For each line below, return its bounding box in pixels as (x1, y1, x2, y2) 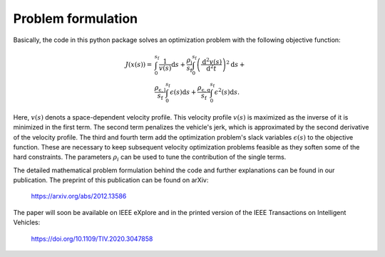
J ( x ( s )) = (125, 61, 153, 68)
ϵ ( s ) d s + (170, 88, 197, 96)
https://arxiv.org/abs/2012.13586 (31, 192, 127, 201)
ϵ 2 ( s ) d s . (214, 87, 240, 96)
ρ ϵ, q (197, 83, 210, 93)
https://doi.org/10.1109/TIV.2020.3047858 (31, 234, 153, 243)
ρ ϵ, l (154, 83, 166, 93)
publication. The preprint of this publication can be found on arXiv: (13, 176, 209, 184)
